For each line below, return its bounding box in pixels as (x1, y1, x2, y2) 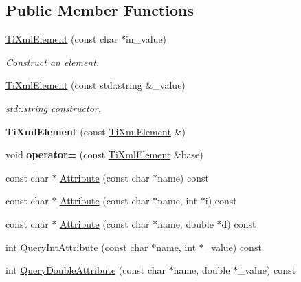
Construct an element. (5, 54, 100, 69)
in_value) (125, 32, 167, 46)
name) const (157, 170, 209, 184)
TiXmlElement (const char (5, 32, 118, 46)
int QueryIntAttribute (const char (5, 239, 148, 254)
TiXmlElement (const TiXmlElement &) (5, 124, 186, 138)
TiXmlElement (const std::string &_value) (5, 78, 186, 92)
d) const (221, 216, 256, 230)
